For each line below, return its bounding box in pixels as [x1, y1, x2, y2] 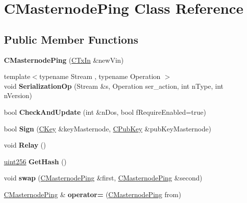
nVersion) [4, 90, 32, 101]
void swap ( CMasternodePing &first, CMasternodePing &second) [4, 173, 202, 183]
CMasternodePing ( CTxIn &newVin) [4, 54, 124, 65]
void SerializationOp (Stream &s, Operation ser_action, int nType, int [4, 80, 223, 91]
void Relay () [4, 140, 46, 150]
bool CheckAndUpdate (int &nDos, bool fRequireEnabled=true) [4, 106, 206, 117]
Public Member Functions [4, 31, 138, 47]
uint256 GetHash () [4, 156, 67, 166]
